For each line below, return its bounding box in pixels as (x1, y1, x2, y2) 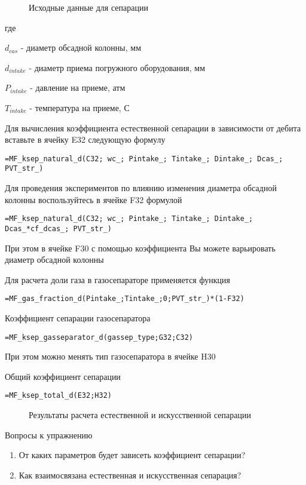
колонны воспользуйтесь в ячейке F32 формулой (5, 193, 182, 205)
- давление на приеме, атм (30, 81, 126, 94)
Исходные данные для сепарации (29, 1, 148, 13)
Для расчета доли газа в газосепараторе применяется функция (5, 273, 230, 286)
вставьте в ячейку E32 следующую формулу (5, 133, 166, 146)
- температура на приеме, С (29, 101, 130, 113)
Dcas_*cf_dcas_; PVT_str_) (5, 224, 112, 233)
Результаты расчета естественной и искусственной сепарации (29, 409, 251, 421)
